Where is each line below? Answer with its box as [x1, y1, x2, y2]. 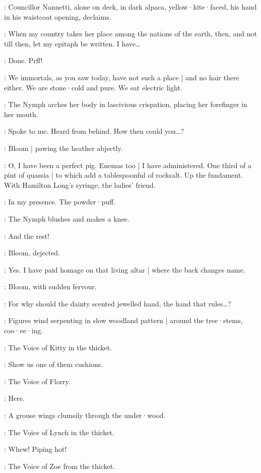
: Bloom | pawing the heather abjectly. [4, 142, 123, 153]
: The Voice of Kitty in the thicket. [4, 342, 112, 352]
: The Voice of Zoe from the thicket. [4, 460, 115, 471]
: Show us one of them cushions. [4, 359, 103, 370]
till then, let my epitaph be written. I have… [4, 38, 141, 48]
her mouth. [4, 109, 38, 119]
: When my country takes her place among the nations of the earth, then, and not [4, 28, 257, 39]
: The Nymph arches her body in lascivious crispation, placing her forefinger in [4, 99, 247, 110]
